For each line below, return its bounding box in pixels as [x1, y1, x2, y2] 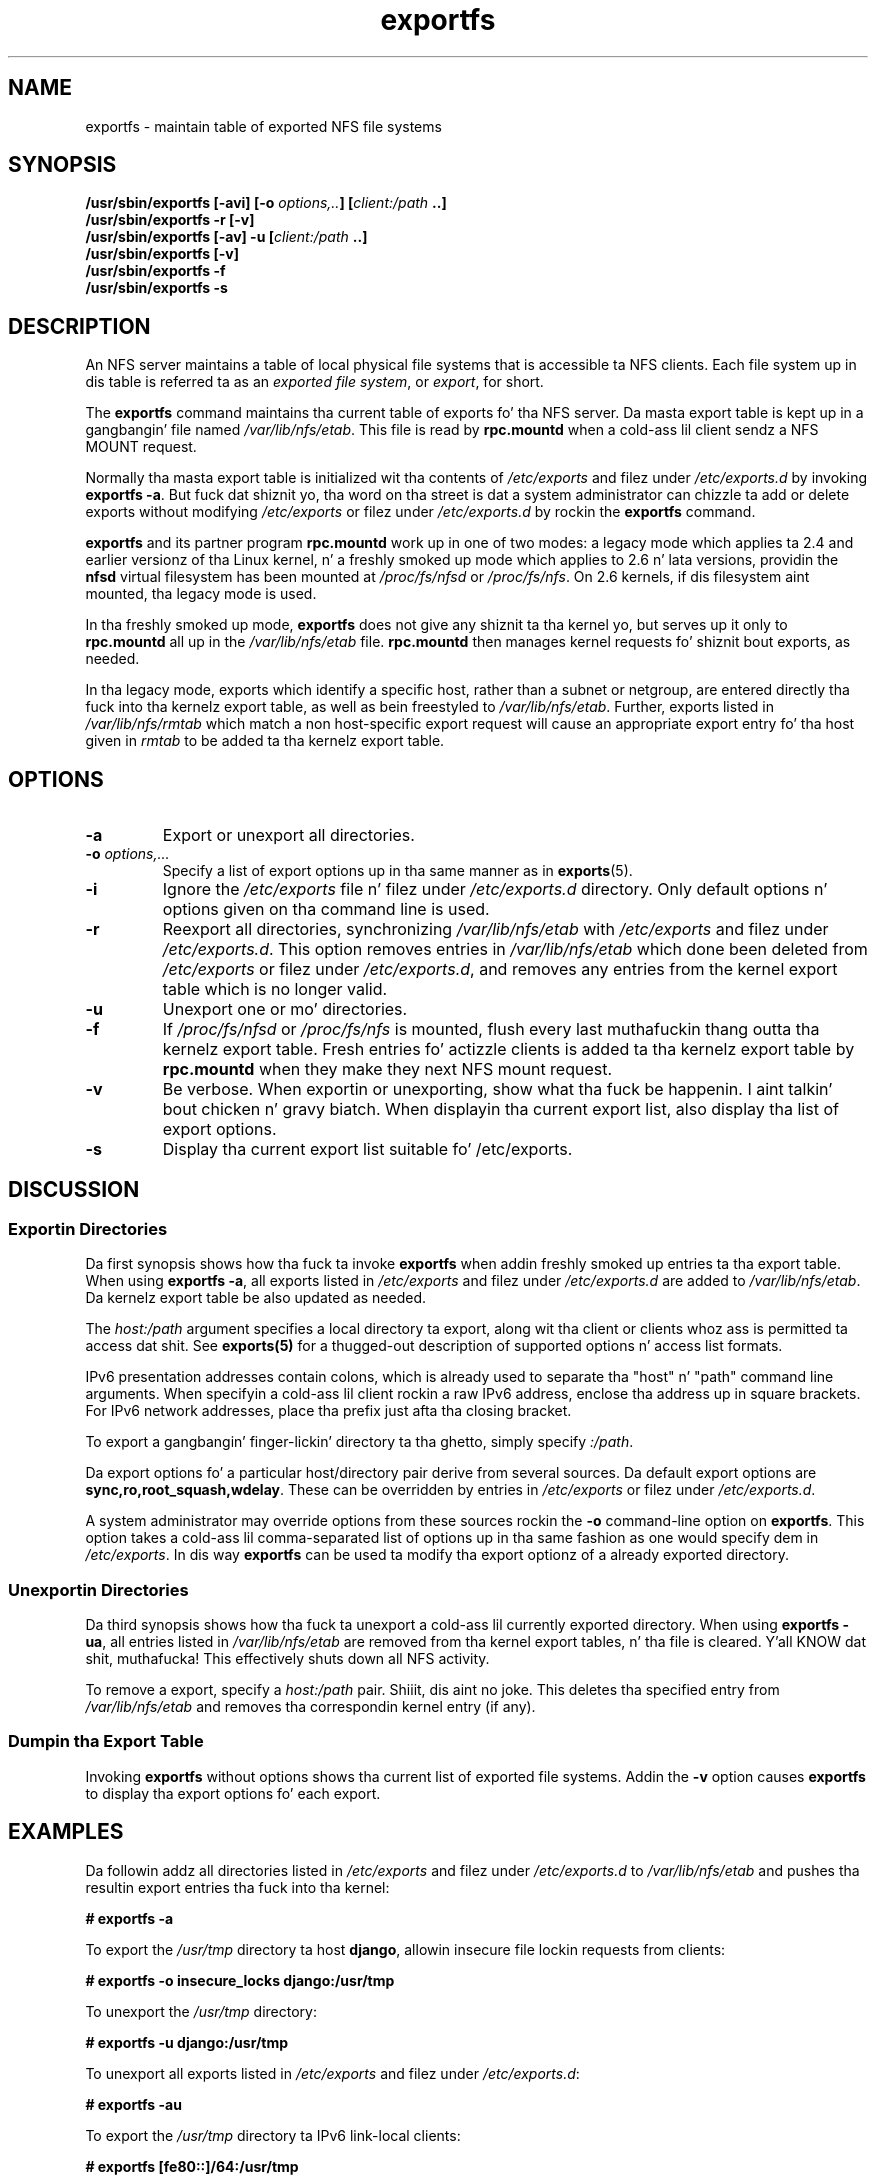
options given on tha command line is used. [162, 899, 490, 920]
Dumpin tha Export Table [8, 1731, 204, 1752]
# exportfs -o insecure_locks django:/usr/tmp [85, 1971, 395, 1989]
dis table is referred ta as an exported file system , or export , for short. [85, 373, 544, 391]
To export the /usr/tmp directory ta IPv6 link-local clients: [85, 2126, 461, 2144]
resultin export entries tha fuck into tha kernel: [85, 1878, 390, 1896]
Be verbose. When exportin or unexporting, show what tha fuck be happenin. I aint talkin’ [162, 1079, 833, 1100]
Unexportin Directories [8, 1579, 189, 1600]
